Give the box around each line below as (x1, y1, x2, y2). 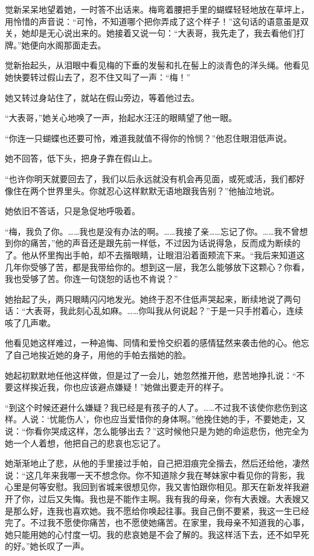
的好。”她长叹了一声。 (5, 540, 89, 552)
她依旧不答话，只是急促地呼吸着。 (5, 204, 140, 217)
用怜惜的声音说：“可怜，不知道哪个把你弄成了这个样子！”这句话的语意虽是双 (5, 15, 309, 27)
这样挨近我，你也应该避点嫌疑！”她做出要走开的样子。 (13, 381, 229, 393)
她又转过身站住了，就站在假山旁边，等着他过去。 (5, 91, 199, 103)
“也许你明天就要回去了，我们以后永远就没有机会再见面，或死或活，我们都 (5, 172, 296, 185)
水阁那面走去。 (46, 38, 106, 51)
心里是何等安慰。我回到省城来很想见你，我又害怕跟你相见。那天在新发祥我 (5, 480, 301, 493)
